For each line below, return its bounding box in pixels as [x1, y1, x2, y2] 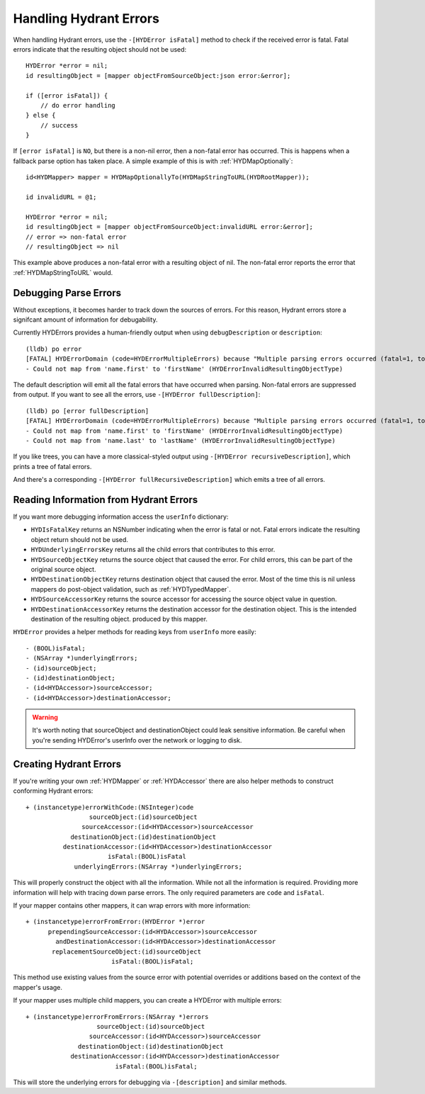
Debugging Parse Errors [13, 287, 122, 299]
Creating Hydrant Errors [13, 758, 122, 770]
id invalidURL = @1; [25, 193, 97, 201]
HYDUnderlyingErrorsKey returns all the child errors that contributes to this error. [30, 546, 276, 554]
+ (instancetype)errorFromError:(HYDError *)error [25, 918, 205, 926]
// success [40, 121, 79, 129]
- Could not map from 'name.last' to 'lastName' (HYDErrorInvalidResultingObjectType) [25, 436, 336, 444]
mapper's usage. [13, 983, 63, 991]
